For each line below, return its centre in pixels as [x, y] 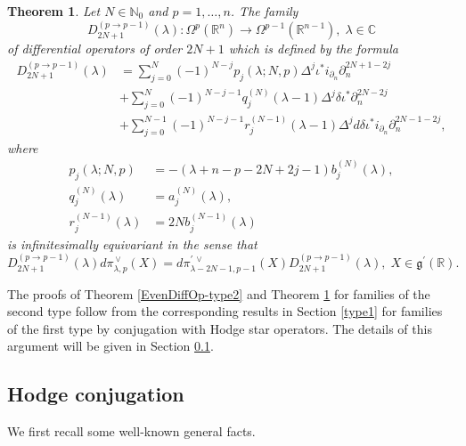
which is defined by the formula [313, 49]
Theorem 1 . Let [54, 11]
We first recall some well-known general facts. [131, 431]
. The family [264, 11]
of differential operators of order [95, 49]
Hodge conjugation [96, 394]
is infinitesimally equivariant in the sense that [132, 243]
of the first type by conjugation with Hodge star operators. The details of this [220, 328]
